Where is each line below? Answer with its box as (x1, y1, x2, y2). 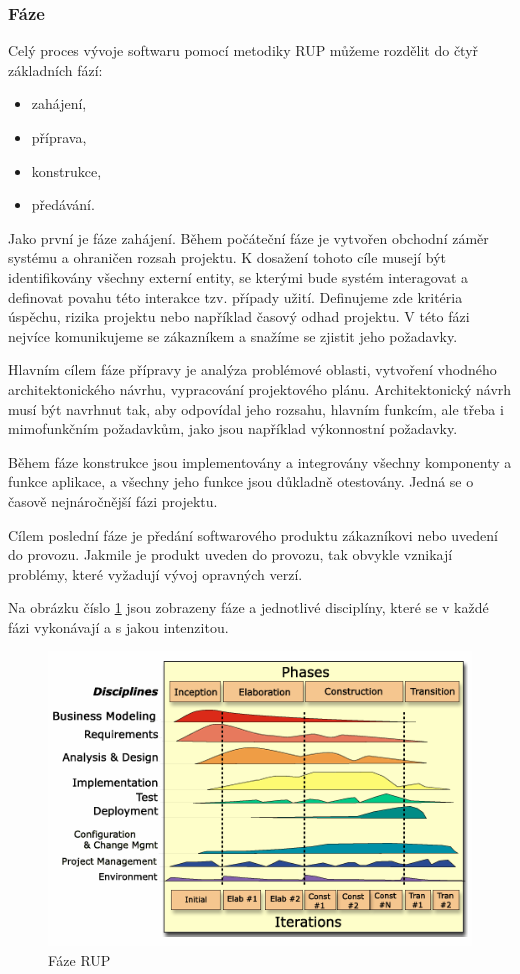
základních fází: (8, 59, 103, 80)
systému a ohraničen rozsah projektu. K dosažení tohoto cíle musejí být (8, 247, 446, 268)
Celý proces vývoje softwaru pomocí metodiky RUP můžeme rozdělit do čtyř (8, 40, 479, 61)
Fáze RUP (48, 950, 111, 971)
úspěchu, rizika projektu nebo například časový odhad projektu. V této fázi (8, 306, 470, 327)
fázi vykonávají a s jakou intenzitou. (8, 616, 229, 637)
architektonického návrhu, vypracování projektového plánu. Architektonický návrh (8, 378, 512, 399)
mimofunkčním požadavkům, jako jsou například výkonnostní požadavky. (8, 418, 458, 439)
